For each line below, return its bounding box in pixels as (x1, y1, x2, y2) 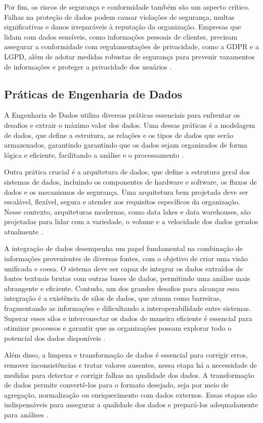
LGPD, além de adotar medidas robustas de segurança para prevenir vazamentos (4, 51, 255, 61)
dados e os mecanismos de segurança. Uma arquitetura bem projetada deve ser (4, 186, 248, 197)
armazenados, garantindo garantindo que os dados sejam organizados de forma (4, 139, 247, 150)
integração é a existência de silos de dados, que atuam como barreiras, (4, 293, 222, 303)
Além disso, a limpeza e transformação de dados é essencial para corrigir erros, (4, 349, 248, 360)
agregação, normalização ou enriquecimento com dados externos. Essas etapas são (4, 389, 257, 400)
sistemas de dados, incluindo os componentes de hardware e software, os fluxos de (4, 176, 257, 187)
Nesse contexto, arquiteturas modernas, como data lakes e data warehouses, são (4, 206, 251, 217)
